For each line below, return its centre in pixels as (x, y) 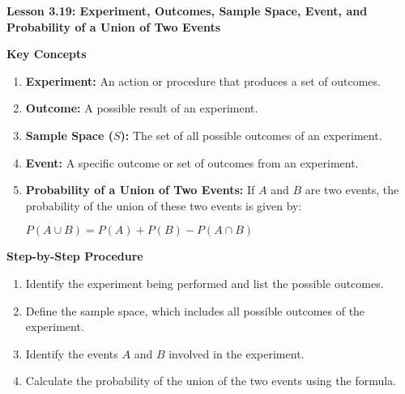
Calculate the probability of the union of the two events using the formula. (211, 381)
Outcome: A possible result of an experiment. (142, 108)
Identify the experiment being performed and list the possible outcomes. (205, 283)
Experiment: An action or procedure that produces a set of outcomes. (203, 80)
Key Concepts (47, 54)
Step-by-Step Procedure (75, 256)
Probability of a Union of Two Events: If (140, 190)
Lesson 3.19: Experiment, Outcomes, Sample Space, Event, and (187, 11)
